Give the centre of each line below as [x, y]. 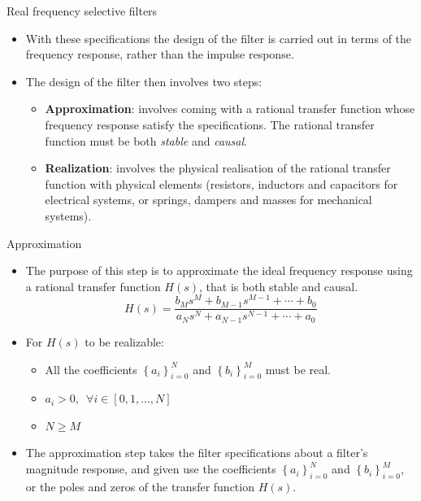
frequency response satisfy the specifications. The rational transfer [210, 124]
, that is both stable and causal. [279, 286]
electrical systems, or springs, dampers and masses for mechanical [208, 200]
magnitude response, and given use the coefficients [151, 469]
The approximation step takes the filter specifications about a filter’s [197, 453]
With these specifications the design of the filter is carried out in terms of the [219, 38]
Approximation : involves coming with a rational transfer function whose [230, 109]
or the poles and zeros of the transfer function [140, 486]
